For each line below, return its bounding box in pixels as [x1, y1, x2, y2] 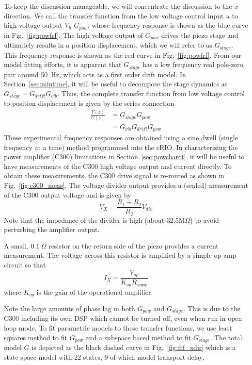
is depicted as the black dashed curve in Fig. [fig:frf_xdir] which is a [31, 342, 236, 352]
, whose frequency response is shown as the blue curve [88, 20, 248, 30]
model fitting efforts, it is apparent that [4, 59, 122, 69]
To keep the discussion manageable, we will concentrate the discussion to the [4, 1, 232, 11]
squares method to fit [4, 332, 67, 342]
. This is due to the [183, 303, 240, 313]
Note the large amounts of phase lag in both [4, 303, 135, 313]
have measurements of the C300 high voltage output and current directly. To [4, 161, 232, 171]
